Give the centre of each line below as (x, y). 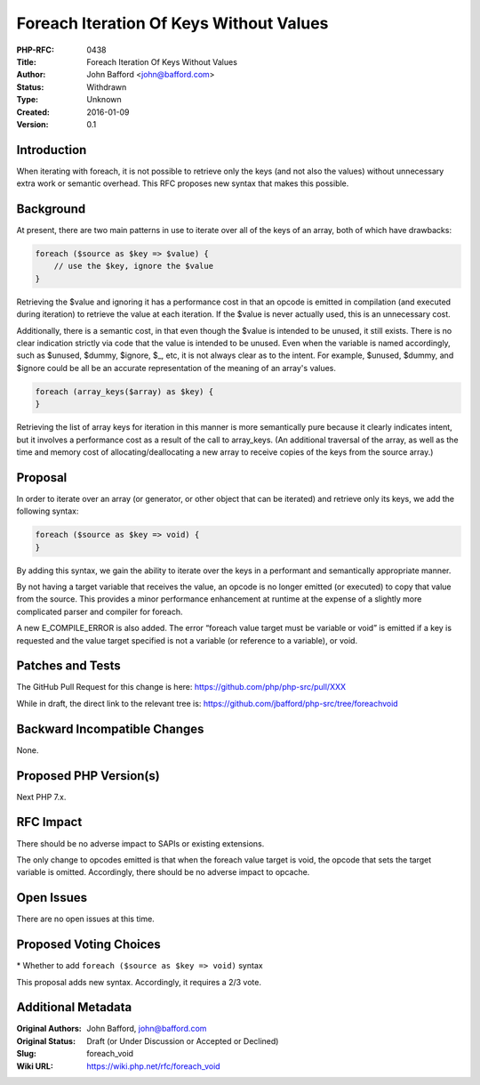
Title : (27, 61)
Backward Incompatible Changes (110, 729)
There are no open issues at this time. (85, 919)
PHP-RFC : (36, 50)
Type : (28, 100)
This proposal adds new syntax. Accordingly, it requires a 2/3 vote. (139, 982)
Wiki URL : (35, 1066)
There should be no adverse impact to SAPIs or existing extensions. (140, 843)
